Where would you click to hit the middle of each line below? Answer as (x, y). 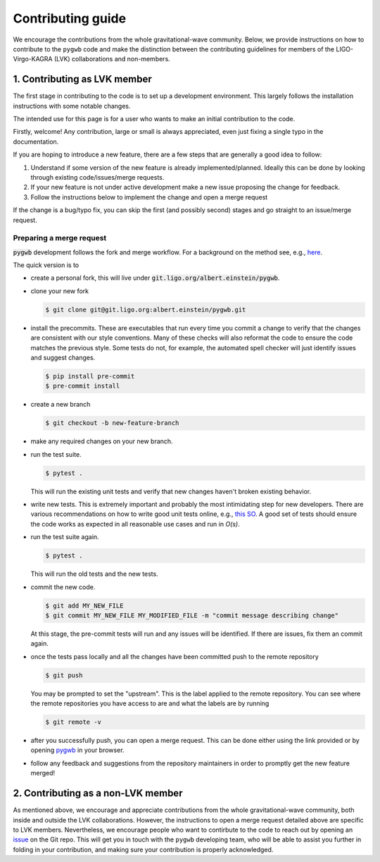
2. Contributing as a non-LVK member (98, 793)
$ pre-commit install (83, 386)
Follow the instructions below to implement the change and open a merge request (149, 197)
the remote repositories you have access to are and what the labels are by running (150, 703)
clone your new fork (60, 291)
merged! (43, 773)
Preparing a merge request (60, 238)
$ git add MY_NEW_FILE (84, 605)
